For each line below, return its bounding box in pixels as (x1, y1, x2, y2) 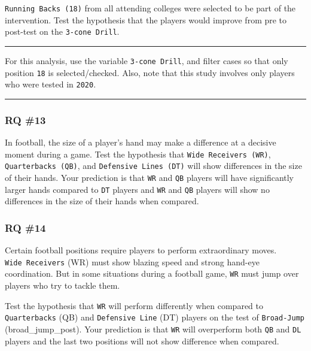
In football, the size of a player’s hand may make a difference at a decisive (5, 136, 276, 149)
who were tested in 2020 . (5, 78, 96, 90)
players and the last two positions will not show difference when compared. (5, 334, 279, 347)
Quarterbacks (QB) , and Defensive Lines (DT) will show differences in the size (5, 159, 302, 172)
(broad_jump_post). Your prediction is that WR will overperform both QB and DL (5, 322, 301, 335)
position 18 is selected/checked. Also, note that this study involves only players (5, 66, 295, 78)
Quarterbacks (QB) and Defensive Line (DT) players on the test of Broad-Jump (5, 311, 304, 323)
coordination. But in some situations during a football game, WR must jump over (5, 267, 299, 280)
